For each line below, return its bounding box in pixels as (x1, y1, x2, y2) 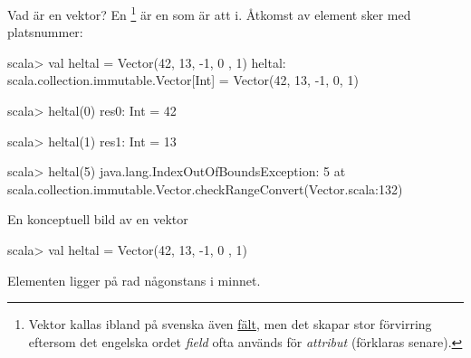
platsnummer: (7, 23, 83, 42)
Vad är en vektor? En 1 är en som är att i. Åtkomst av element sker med (7, 3, 411, 24)
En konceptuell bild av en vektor (7, 210, 188, 229)
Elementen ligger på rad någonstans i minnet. (7, 270, 261, 289)
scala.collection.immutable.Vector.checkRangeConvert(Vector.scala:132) (7, 179, 403, 198)
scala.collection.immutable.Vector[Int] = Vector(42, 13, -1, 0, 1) (7, 71, 359, 89)
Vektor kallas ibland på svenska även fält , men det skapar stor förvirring (28, 315, 432, 334)
